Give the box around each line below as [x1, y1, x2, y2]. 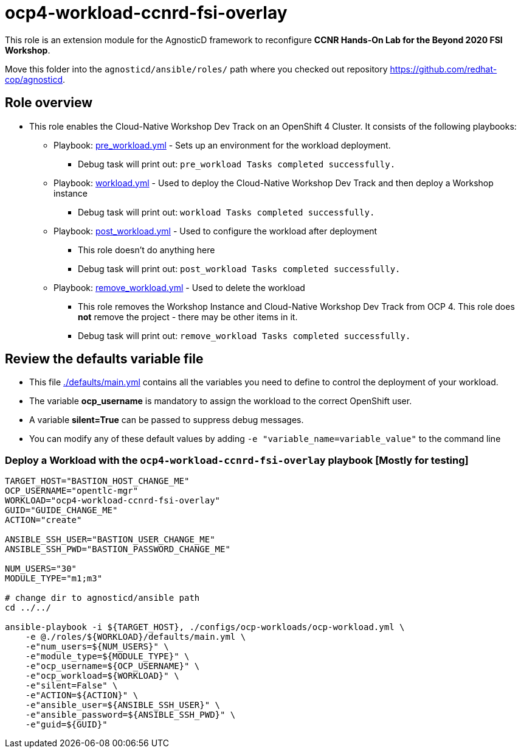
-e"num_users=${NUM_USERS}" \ [25, 642, 169, 652]
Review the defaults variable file [5, 351, 204, 367]
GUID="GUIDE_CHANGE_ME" [5, 505, 118, 516]
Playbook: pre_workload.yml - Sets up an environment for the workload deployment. [53, 139, 391, 150]
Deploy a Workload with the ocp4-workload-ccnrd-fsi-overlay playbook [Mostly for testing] [5, 454, 469, 466]
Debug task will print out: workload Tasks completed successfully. [78, 206, 375, 217]
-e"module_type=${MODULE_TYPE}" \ [25, 651, 190, 662]
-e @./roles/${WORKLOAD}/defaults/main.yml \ [25, 632, 246, 642]
